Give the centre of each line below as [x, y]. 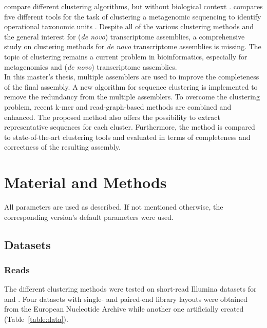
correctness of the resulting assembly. [62, 147]
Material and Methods [85, 182]
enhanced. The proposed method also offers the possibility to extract [112, 117]
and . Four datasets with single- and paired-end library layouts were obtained [126, 299]
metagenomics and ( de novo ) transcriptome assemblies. [91, 66]
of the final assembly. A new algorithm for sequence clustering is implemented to [131, 86]
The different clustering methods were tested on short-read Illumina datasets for [130, 289]
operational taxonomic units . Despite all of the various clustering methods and [129, 26]
